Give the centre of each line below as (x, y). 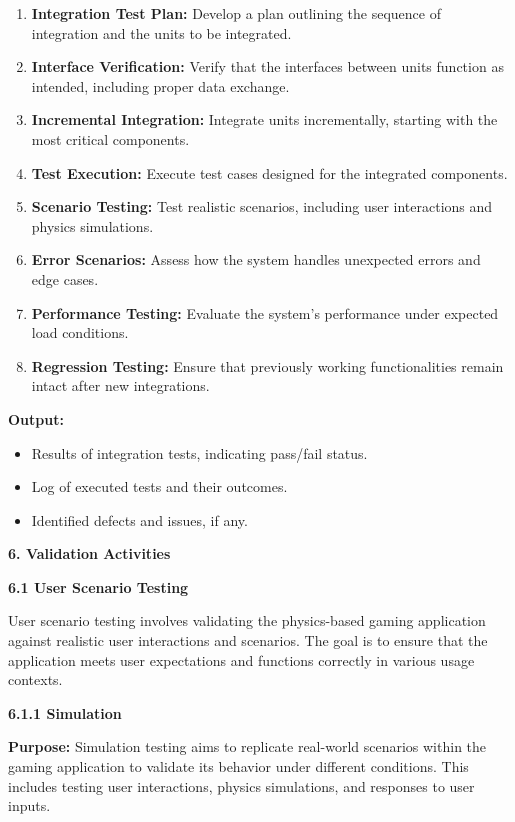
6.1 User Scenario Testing (98, 586)
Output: (36, 418)
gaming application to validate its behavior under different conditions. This (238, 766)
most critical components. (110, 138)
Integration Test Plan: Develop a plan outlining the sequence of (236, 13)
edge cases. (65, 278)
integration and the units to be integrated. (161, 32)
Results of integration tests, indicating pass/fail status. (199, 452)
